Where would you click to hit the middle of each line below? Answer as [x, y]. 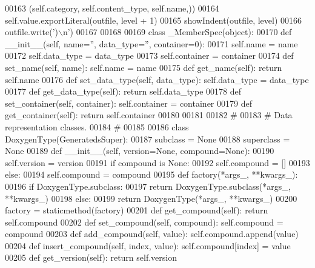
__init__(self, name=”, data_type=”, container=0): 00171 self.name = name [151, 43]
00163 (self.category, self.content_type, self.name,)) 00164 [112, 8]
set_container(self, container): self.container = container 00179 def [128, 103]
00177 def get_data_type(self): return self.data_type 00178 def [123, 91]
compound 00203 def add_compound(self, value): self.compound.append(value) [152, 234]
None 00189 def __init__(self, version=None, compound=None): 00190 [140, 151]
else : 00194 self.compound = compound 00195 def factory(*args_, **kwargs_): [151, 174]
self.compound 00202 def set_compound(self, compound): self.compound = [144, 222]
